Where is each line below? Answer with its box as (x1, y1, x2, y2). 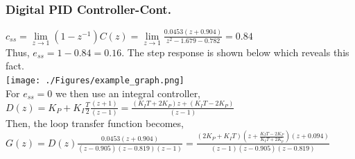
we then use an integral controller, (55, 85, 201, 100)
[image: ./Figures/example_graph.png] (6, 76, 184, 85)
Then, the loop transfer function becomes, (6, 115, 184, 130)
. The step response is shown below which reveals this (121, 44, 349, 59)
